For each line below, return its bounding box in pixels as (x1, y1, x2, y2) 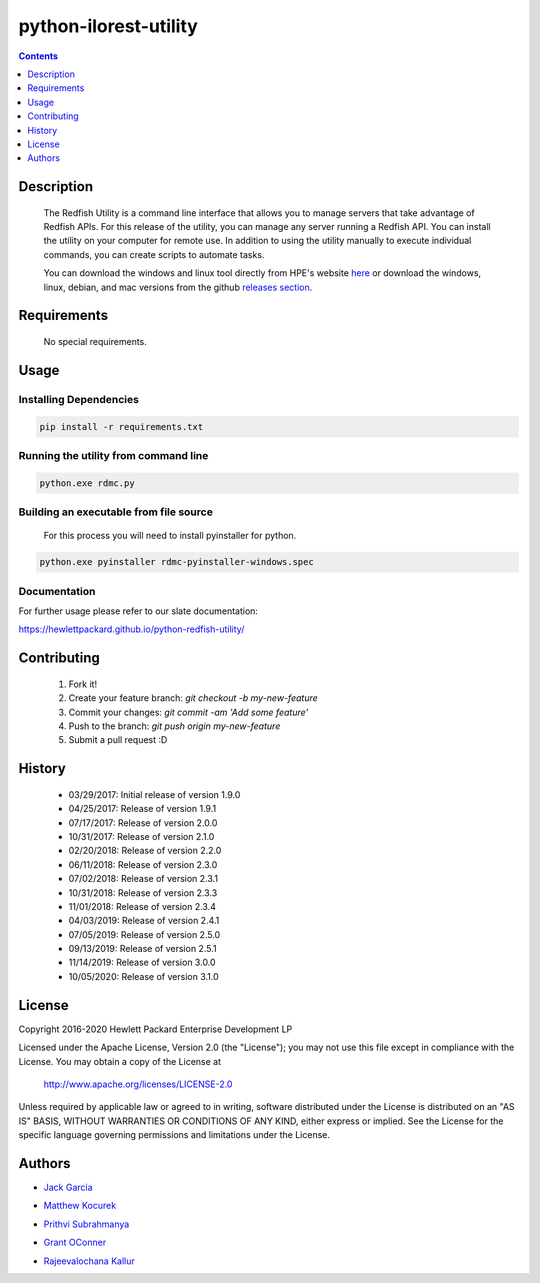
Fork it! (68, 678, 98, 690)
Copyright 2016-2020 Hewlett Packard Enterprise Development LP (18, 1023, 293, 1035)
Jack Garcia (43, 1181, 94, 1194)
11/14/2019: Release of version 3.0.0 (68, 956, 216, 969)
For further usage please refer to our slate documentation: (18, 605, 259, 617)
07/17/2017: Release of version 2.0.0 (68, 816, 218, 829)
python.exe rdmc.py (39, 477, 135, 489)
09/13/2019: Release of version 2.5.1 (68, 943, 217, 955)
